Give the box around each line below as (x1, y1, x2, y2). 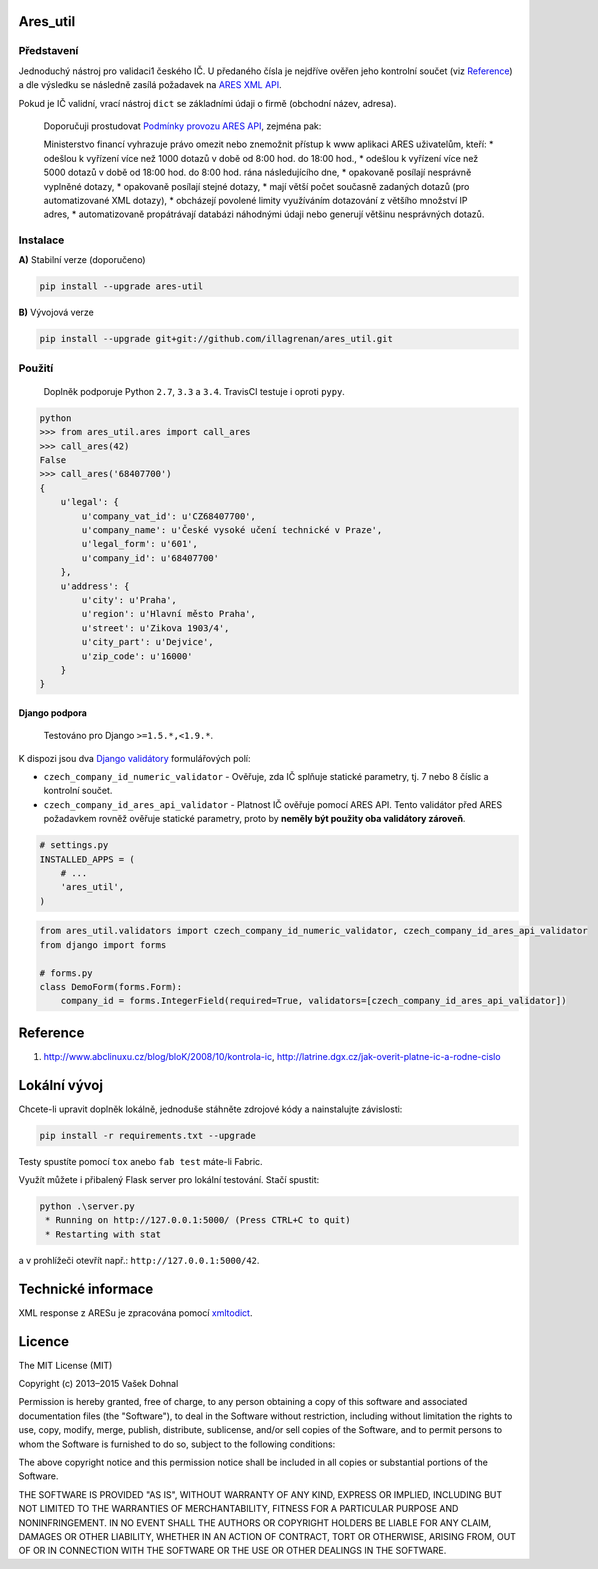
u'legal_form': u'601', (81, 538, 199, 550)
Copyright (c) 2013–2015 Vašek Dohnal (18, 1378, 179, 1390)
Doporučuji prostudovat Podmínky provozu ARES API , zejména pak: (43, 120, 322, 132)
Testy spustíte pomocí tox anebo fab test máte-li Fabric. (18, 1155, 264, 1167)
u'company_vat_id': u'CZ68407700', (81, 510, 257, 522)
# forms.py (39, 967, 93, 979)
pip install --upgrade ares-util (39, 281, 204, 292)
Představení (18, 44, 79, 58)
